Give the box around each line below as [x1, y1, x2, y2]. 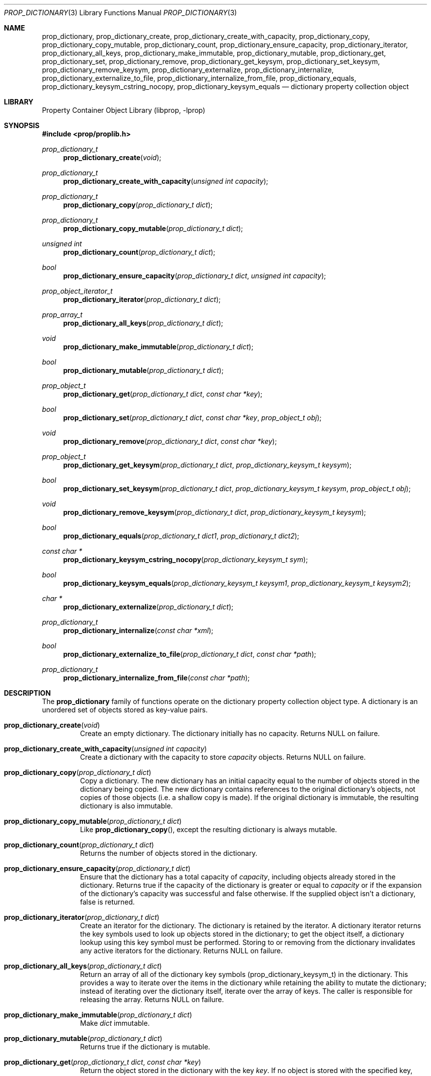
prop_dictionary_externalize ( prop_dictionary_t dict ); [63, 603, 234, 611]
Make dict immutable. [80, 1019, 150, 1027]
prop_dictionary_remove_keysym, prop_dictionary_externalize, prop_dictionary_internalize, [42, 66, 334, 74]
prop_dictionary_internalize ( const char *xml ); [63, 626, 214, 635]
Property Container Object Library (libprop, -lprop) [42, 106, 206, 114]
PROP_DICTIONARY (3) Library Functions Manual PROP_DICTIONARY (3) [4, 8, 237, 17]
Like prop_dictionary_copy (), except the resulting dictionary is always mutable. [80, 825, 337, 834]
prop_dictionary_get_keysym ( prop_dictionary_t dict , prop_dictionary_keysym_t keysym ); [63, 461, 352, 469]
